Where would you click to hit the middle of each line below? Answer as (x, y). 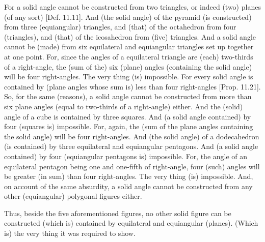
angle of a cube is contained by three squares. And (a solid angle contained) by (128, 116)
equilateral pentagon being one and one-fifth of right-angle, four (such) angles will (132, 166)
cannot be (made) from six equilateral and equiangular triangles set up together (129, 47)
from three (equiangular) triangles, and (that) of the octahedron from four (120, 27)
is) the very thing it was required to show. (70, 233)
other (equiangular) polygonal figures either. (73, 196)
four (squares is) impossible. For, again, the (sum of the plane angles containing (129, 126)
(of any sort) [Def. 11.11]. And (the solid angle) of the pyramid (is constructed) (128, 17)
